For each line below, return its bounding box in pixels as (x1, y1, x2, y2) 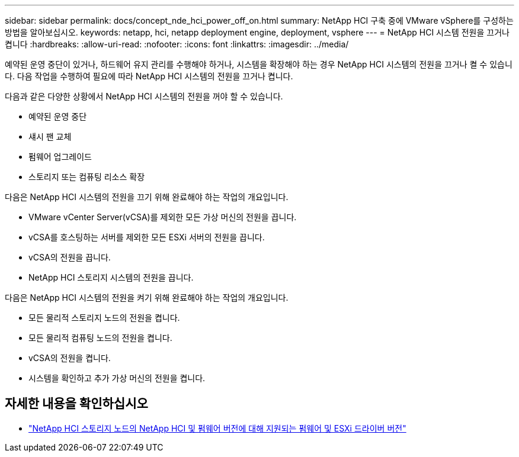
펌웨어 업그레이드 (28, 152, 92, 162)
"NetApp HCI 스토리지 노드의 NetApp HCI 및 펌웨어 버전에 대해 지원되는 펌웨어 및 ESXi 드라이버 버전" (28, 423, 406, 433)
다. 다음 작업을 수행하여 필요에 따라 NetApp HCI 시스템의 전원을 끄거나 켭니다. (5, 71, 293, 81)
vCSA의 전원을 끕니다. (28, 252, 111, 262)
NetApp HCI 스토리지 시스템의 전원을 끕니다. (28, 272, 194, 282)
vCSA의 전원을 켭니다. (28, 353, 111, 363)
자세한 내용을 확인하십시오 (5, 396, 148, 411)
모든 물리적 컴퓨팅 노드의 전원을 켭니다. (28, 333, 172, 343)
